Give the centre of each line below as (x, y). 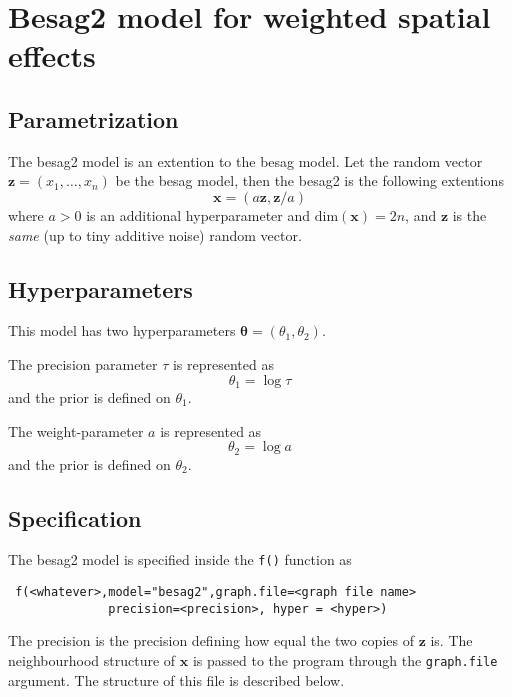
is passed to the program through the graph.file (345, 659)
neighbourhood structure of (92, 659)
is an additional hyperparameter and (198, 214)
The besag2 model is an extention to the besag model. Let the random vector (245, 160)
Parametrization (93, 118)
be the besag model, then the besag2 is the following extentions (309, 180)
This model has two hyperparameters (122, 330)
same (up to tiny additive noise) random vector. (155, 234)
